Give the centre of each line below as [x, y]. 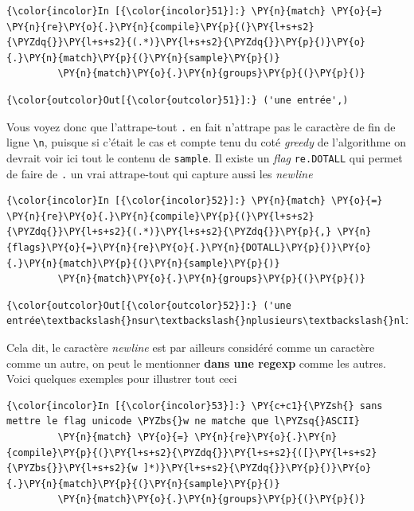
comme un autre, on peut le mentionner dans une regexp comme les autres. [196, 363]
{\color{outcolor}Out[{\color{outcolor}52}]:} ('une [149, 305]
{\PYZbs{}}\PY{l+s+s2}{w [72, 468]
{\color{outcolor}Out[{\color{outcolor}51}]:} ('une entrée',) [178, 100]
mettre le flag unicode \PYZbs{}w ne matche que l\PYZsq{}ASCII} [183, 421]
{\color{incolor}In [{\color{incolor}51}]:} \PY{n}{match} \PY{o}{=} [195, 11]
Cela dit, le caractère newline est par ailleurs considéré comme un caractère [191, 347]
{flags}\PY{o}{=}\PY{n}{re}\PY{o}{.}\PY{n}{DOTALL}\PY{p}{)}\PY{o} [189, 247]
